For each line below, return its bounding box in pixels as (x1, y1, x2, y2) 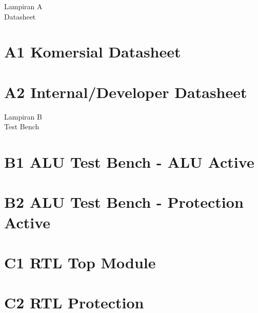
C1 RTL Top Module (4, 252, 156, 272)
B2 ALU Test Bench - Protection (4, 191, 244, 212)
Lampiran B (4, 111, 42, 122)
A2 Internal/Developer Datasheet (4, 81, 247, 102)
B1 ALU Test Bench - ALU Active (4, 151, 254, 172)
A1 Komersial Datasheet (4, 41, 181, 62)
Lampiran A (4, 1, 43, 11)
